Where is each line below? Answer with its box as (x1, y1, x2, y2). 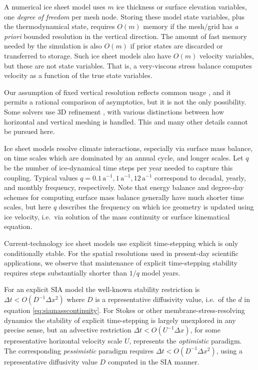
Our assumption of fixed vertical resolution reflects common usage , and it (4, 86, 231, 97)
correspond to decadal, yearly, (154, 172, 246, 182)
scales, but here (4, 201, 51, 212)
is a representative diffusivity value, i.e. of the (95, 294, 236, 304)
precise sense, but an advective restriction (4, 324, 131, 335)
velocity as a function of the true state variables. (4, 70, 152, 80)
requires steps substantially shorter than (4, 267, 127, 277)
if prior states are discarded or (130, 40, 223, 51)
